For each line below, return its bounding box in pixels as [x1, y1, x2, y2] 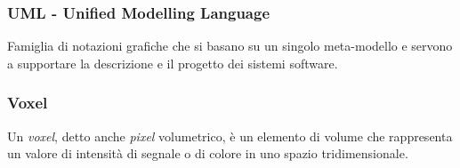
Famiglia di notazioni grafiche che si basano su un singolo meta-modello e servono [7, 36, 453, 55]
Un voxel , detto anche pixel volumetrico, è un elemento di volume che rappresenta [7, 126, 453, 145]
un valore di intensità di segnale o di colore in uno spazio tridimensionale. [7, 144, 408, 163]
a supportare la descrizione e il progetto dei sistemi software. [7, 53, 338, 72]
